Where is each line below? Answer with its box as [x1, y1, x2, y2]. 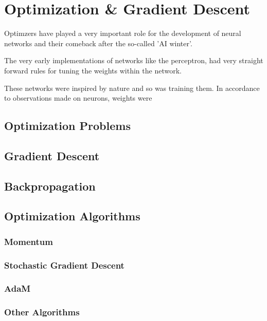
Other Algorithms [4, 306, 80, 318]
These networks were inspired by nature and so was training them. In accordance [4, 82, 260, 93]
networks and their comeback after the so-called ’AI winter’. [4, 37, 192, 48]
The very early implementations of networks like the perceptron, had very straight [4, 55, 263, 66]
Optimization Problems [4, 118, 131, 134]
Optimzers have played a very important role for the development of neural [4, 28, 241, 39]
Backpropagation [4, 178, 96, 194]
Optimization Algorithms [4, 208, 140, 224]
